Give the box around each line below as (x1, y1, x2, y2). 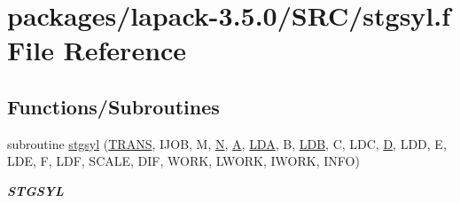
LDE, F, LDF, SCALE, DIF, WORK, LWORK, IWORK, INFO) (7, 152, 360, 170)
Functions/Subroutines (7, 92, 220, 120)
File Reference (7, 32, 187, 68)
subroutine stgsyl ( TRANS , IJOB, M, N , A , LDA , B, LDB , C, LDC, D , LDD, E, (7, 134, 447, 152)
